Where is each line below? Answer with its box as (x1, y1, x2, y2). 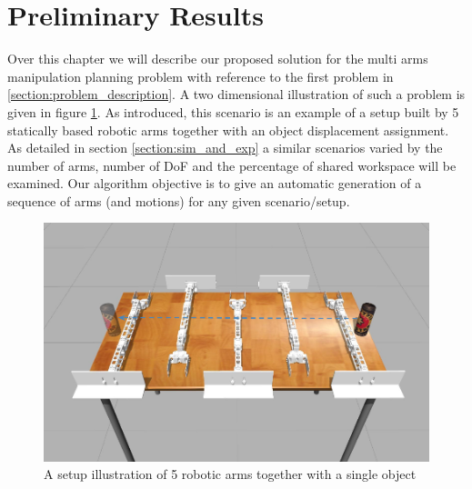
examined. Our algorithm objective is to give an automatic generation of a (7, 174, 422, 193)
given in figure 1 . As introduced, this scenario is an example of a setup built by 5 (7, 102, 459, 121)
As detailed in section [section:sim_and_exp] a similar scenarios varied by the (7, 138, 443, 157)
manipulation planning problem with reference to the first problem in (7, 66, 394, 85)
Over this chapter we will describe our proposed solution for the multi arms (7, 49, 428, 68)
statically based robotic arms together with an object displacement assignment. (7, 120, 449, 139)
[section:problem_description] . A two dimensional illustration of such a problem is (7, 85, 466, 104)
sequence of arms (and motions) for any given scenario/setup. (7, 191, 350, 210)
